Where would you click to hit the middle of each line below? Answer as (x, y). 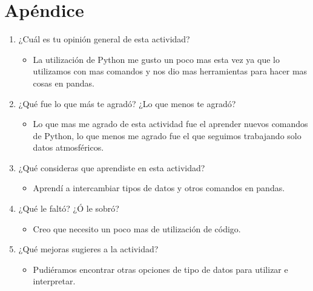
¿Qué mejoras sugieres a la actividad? (88, 249)
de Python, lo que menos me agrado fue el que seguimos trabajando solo (167, 135)
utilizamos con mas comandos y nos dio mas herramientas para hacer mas (170, 71)
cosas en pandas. (64, 83)
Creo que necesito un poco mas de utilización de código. (137, 228)
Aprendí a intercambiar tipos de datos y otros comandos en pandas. (159, 188)
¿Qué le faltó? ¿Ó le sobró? (69, 208)
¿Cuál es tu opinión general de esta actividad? (104, 39)
